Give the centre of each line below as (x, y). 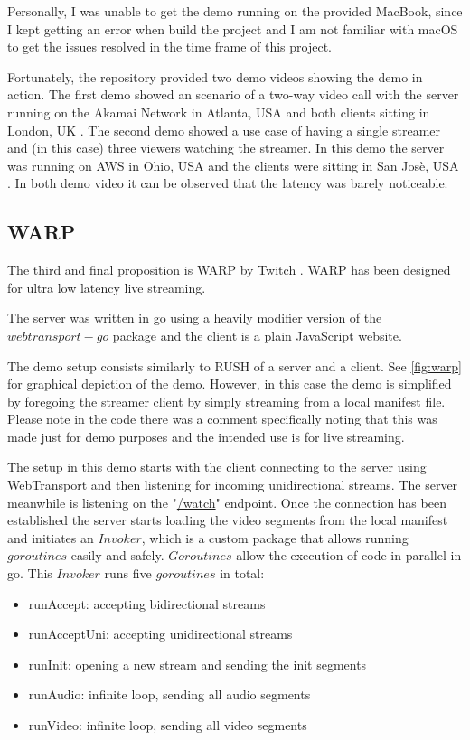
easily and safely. (117, 555)
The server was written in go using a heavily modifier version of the (195, 318)
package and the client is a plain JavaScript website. (257, 335)
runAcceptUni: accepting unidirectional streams (160, 634)
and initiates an (51, 537)
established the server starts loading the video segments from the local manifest (228, 520)
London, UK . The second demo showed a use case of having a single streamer (224, 130)
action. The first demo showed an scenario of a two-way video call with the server (233, 94)
